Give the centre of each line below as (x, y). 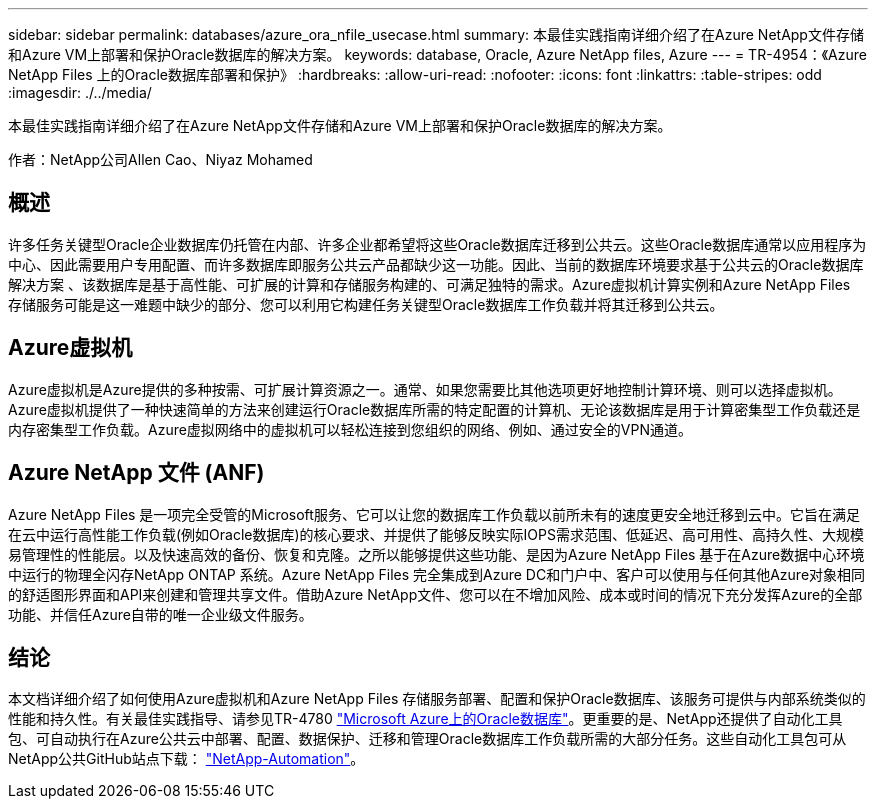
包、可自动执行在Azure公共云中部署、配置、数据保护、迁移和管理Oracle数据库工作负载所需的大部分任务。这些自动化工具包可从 (427, 739)
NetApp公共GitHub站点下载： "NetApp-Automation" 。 (186, 759)
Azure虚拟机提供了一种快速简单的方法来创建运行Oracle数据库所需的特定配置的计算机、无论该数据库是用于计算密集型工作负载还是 (434, 409)
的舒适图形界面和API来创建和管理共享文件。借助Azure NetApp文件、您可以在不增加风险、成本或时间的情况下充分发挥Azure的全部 (435, 594)
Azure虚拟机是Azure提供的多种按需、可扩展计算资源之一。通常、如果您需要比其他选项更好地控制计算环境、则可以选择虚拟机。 (425, 389)
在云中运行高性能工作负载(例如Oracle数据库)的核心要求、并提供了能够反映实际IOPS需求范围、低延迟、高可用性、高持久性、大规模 (436, 534)
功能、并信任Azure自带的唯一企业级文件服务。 (160, 614)
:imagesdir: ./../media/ (80, 92)
